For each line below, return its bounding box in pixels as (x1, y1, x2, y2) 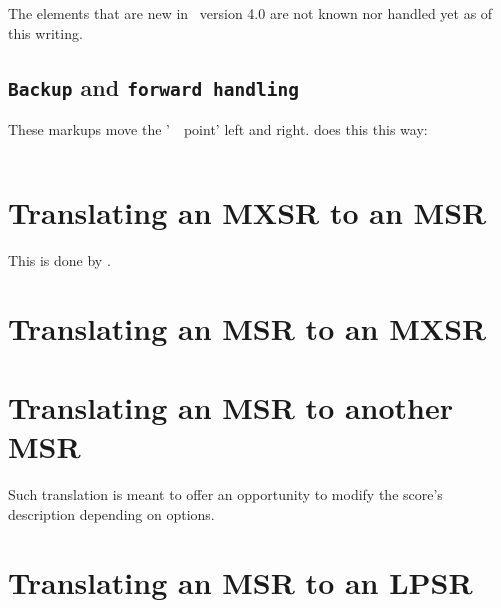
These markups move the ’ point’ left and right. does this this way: (8, 118, 428, 139)
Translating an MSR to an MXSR (8, 308, 487, 349)
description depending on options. (8, 503, 215, 524)
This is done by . (8, 249, 111, 270)
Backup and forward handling (8, 71, 300, 102)
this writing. (8, 22, 83, 43)
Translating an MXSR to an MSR (8, 191, 487, 232)
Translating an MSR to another (8, 386, 454, 427)
